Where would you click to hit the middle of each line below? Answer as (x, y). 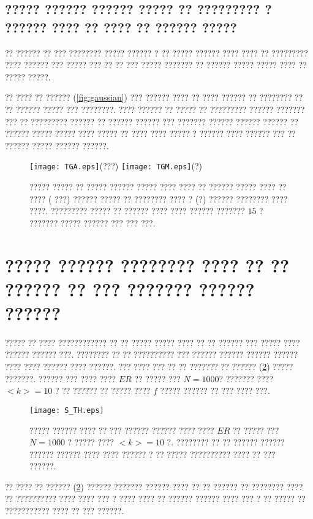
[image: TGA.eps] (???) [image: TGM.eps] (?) (116, 166)
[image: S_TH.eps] (67, 410)
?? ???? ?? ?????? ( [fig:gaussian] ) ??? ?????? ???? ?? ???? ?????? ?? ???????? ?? (154, 97)
